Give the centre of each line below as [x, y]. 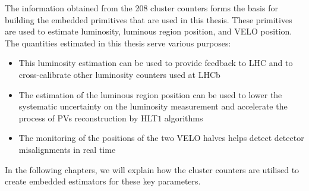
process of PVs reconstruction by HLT [88, 118]
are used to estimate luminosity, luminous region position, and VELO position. [149, 31]
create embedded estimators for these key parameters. [103, 181]
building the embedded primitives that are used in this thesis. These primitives [149, 19]
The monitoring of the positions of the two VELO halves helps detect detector [161, 138]
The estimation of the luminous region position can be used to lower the [150, 94]
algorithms [184, 118]
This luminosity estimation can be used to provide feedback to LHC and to [156, 63]
